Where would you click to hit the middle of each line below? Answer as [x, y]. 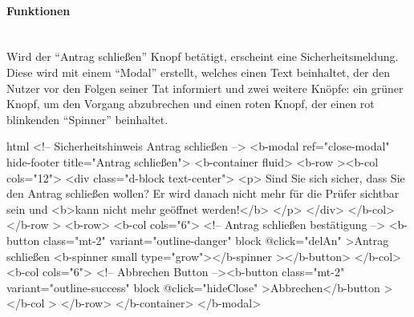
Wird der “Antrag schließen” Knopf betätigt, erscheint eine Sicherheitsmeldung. [203, 56]
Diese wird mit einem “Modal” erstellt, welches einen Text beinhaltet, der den [199, 72]
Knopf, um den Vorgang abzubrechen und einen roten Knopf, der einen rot [191, 104]
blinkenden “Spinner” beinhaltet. [87, 119]
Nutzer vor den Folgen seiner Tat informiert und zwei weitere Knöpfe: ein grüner [205, 88]
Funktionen [39, 10]
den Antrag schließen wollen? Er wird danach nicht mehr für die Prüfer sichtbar [203, 193]
